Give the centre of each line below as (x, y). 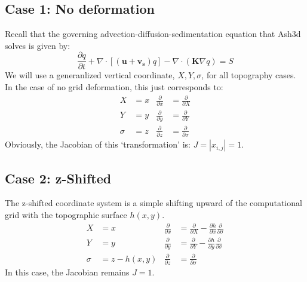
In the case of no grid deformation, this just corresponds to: (114, 87)
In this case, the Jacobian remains (67, 272)
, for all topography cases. (249, 75)
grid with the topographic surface (66, 215)
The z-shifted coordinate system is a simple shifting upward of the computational (153, 203)
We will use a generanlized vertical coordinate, (90, 75)
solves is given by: (38, 45)
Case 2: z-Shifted (58, 178)
